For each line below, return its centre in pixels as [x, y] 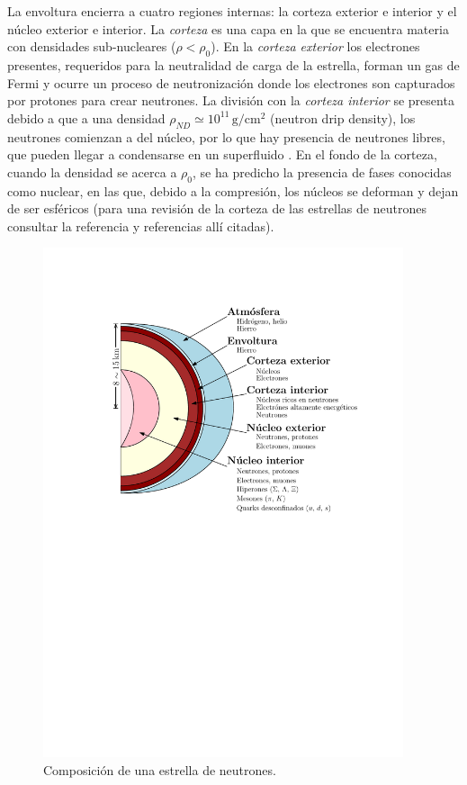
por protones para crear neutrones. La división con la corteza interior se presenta [231, 100]
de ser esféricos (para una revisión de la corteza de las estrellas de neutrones [217, 208]
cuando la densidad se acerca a [92, 171]
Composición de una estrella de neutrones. [160, 769]
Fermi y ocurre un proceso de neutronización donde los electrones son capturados [231, 82]
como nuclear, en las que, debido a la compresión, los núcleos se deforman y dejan [233, 190]
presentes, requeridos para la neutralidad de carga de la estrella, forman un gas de [233, 64]
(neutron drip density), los [342, 117]
